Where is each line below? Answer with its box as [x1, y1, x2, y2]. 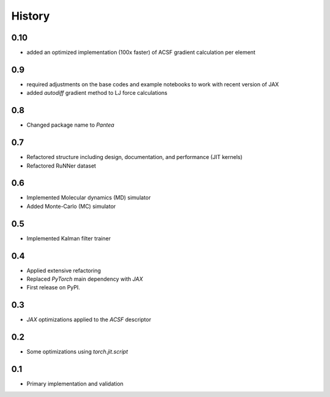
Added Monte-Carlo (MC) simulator [26, 202, 116, 210]
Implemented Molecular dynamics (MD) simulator [26, 194, 151, 201]
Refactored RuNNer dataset [26, 162, 97, 169]
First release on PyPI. [26, 284, 81, 291]
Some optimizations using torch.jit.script [26, 348, 128, 355]
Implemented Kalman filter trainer [26, 234, 111, 242]
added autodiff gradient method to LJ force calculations [26, 89, 167, 97]
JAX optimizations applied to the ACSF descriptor [26, 316, 152, 324]
